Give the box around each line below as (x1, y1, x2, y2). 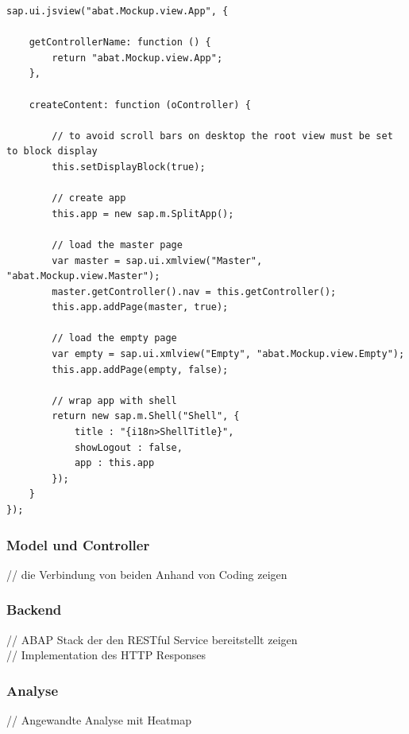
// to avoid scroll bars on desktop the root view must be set (52, 130, 393, 142)
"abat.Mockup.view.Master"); (6, 270, 160, 282)
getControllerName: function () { (29, 37, 211, 49)
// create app (52, 192, 126, 204)
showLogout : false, (74, 441, 183, 453)
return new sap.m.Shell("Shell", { (52, 410, 240, 422)
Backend (6, 600, 62, 619)
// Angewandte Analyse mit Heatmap (6, 712, 192, 728)
